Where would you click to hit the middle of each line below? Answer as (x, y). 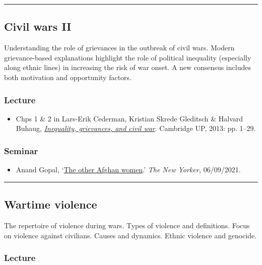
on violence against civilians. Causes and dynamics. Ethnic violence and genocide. (130, 235)
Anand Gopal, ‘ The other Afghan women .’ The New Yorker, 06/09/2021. (128, 170)
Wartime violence (51, 204)
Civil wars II (38, 26)
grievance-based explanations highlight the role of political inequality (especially (128, 57)
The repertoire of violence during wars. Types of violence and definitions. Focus (127, 225)
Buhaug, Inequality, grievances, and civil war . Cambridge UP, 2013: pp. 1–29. (136, 128)
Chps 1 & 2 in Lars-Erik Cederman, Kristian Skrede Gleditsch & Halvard (129, 118)
